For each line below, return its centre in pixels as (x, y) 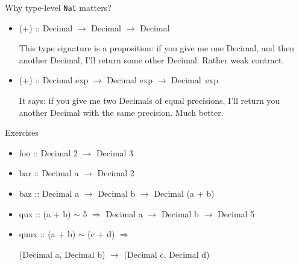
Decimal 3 (115, 152)
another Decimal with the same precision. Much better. (121, 112)
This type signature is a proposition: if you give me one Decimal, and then (157, 48)
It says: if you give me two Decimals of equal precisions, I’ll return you (149, 101)
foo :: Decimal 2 (48, 152)
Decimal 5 (236, 213)
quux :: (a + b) (47, 234)
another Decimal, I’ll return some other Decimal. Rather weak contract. (152, 59)
